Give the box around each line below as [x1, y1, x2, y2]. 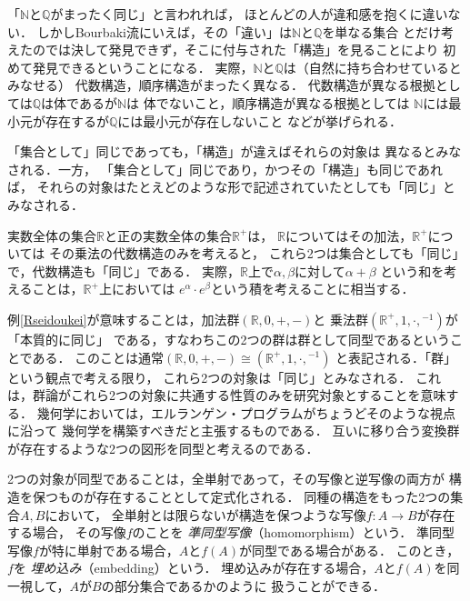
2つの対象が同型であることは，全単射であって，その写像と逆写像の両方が [7, 469, 445, 488]
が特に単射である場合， [38, 540, 179, 559]
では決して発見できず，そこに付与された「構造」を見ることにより [45, 40, 439, 59]
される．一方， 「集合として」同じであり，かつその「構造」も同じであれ [7, 159, 443, 178]
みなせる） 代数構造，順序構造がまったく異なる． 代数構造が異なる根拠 [7, 75, 435, 95]
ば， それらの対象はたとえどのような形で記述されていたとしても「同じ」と [7, 177, 455, 196]
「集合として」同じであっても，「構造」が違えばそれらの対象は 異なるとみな [7, 142, 462, 161]
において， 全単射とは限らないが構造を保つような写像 [45, 505, 366, 524]
